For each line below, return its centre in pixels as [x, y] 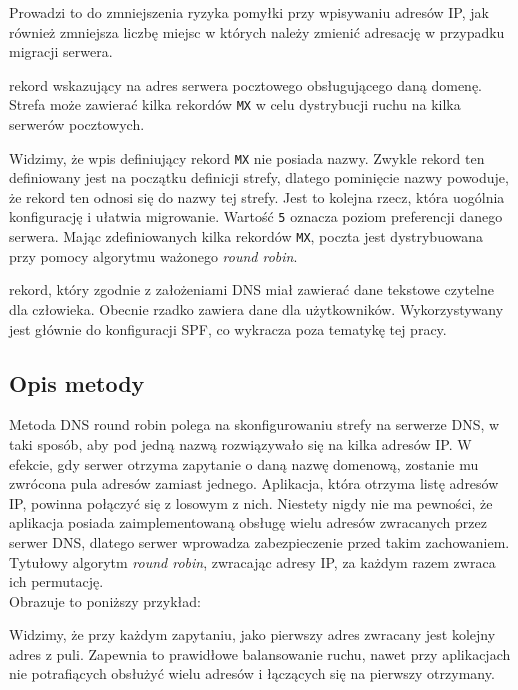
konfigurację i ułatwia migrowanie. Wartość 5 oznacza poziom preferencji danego [256, 216]
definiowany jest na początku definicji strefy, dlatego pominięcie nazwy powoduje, [259, 177]
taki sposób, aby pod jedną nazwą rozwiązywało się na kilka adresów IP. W [240, 443]
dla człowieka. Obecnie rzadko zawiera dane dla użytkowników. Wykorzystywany [256, 308]
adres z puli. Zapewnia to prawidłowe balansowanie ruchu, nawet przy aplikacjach [260, 653]
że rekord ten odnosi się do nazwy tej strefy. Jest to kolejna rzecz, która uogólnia [257, 196]
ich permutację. [56, 581]
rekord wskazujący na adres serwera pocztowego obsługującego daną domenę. [246, 84]
